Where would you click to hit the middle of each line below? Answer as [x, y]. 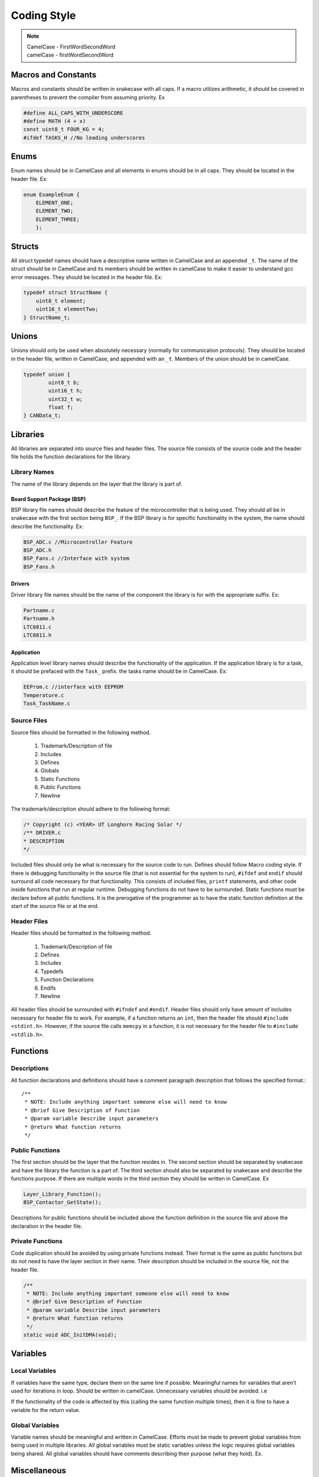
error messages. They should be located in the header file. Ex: [87, 277]
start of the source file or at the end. [55, 906]
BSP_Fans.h [39, 567]
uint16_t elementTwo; [67, 309]
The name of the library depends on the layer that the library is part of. [97, 484]
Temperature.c [44, 695]
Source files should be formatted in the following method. [81, 732]
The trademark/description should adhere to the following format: [91, 809]
